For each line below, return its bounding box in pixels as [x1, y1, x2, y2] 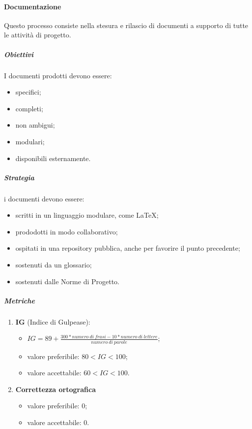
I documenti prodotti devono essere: [4, 70, 112, 80]
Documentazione [4, 1, 61, 11]
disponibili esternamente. [15, 153, 91, 163]
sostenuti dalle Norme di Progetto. [15, 276, 120, 286]
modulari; [15, 136, 45, 146]
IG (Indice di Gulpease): [15, 316, 90, 327]
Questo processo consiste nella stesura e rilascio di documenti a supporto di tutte [4, 20, 249, 30]
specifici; [15, 87, 41, 97]
